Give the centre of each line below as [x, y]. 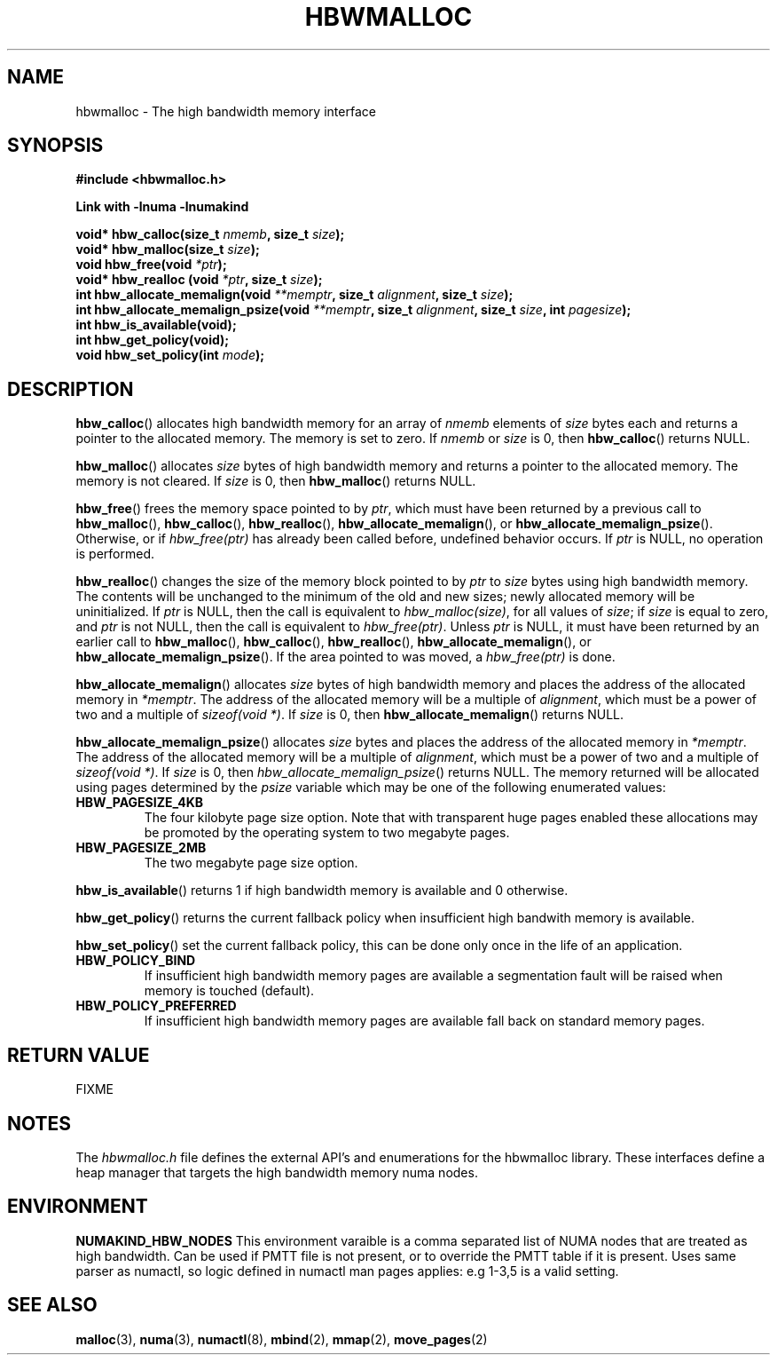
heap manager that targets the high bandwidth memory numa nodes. [277, 1172]
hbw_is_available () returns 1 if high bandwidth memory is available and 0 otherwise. [322, 891]
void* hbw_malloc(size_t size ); [168, 249]
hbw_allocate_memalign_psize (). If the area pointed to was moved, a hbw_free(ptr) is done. [345, 657]
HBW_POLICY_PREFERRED [156, 1006]
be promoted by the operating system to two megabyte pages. [327, 833]
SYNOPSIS [55, 146]
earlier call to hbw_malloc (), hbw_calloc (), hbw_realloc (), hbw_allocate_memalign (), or [334, 642]
